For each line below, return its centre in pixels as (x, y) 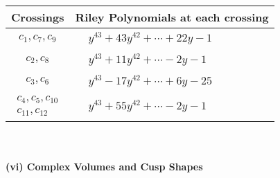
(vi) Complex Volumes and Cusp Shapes (104, 166)
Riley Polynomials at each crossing (172, 17)
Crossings (38, 17)
